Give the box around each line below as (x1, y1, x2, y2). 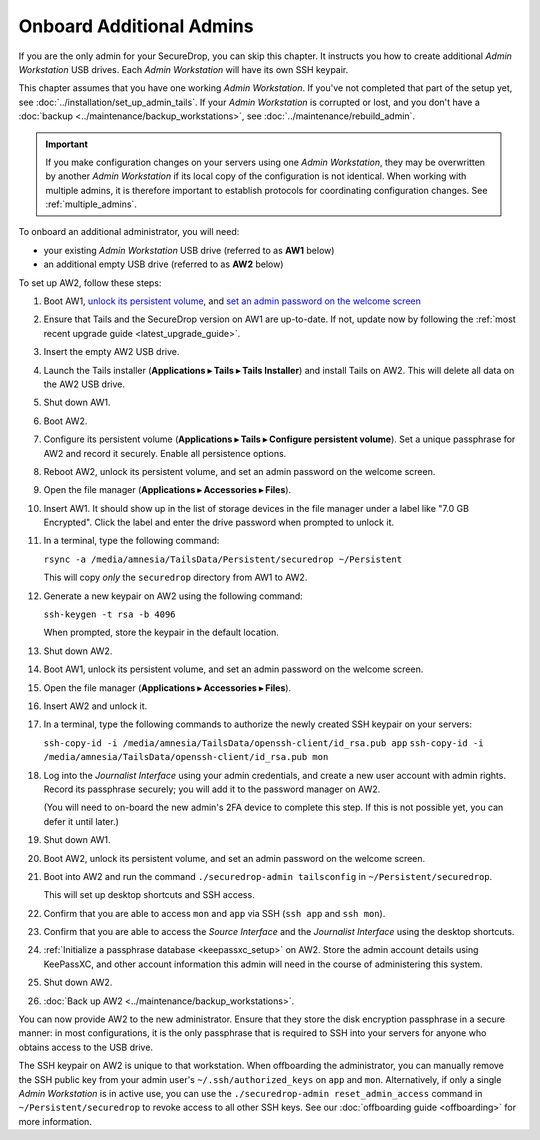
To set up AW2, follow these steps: (18, 276, 162, 289)
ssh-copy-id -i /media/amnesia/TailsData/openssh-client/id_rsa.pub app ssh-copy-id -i (43, 737, 484, 749)
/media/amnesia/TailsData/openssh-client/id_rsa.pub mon (43, 751, 329, 763)
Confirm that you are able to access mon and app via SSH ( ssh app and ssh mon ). (43, 907, 386, 919)
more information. (18, 1115, 92, 1127)
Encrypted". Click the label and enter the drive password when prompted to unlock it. (43, 516, 395, 529)
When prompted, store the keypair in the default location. (43, 626, 280, 639)
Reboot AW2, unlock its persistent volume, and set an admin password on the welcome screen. (43, 465, 436, 477)
